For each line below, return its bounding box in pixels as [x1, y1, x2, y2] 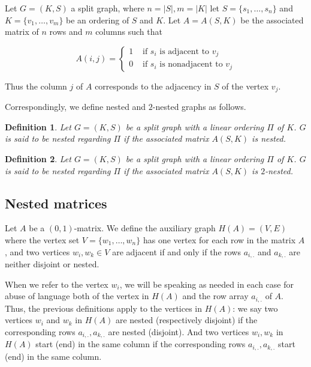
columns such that [95, 25, 162, 38]
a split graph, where [71, 2, 144, 14]
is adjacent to [159, 47, 210, 56]
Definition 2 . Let [5, 153, 71, 165]
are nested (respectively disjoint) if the [115, 314, 258, 326]
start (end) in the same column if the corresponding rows [35, 338, 246, 350]
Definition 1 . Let [5, 120, 71, 133]
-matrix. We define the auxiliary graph [74, 222, 216, 234]
